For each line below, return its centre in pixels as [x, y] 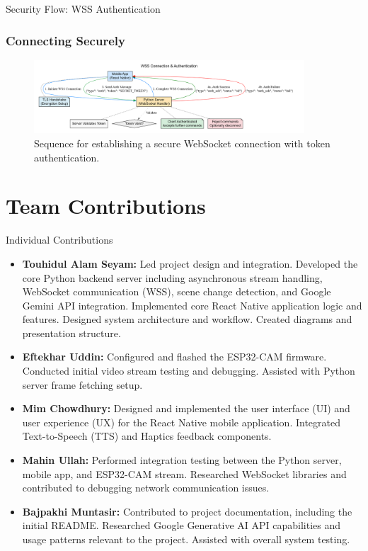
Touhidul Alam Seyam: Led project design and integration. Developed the [190, 263]
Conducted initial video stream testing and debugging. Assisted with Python [189, 371]
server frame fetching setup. [82, 384]
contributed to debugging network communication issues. [146, 488]
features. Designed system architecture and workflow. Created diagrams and [187, 319]
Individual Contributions [59, 240]
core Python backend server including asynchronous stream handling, [172, 277]
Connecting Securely [65, 40]
